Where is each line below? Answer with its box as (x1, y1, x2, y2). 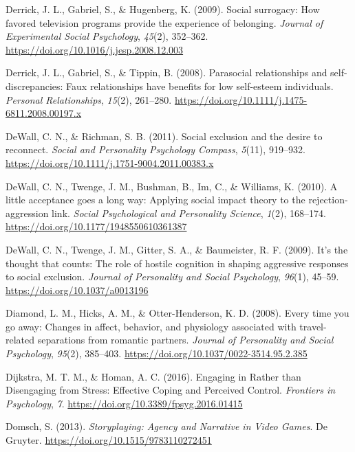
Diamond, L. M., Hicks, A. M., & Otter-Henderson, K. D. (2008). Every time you (6, 306, 349, 320)
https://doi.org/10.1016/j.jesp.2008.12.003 (6, 42, 184, 56)
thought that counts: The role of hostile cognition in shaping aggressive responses (6, 256, 349, 270)
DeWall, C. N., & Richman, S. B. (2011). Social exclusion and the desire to (6, 128, 323, 143)
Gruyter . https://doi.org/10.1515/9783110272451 (6, 433, 212, 447)
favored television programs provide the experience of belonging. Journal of (6, 15, 323, 30)
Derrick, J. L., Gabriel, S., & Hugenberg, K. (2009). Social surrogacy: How (6, 2, 320, 16)
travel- (299, 319, 327, 333)
